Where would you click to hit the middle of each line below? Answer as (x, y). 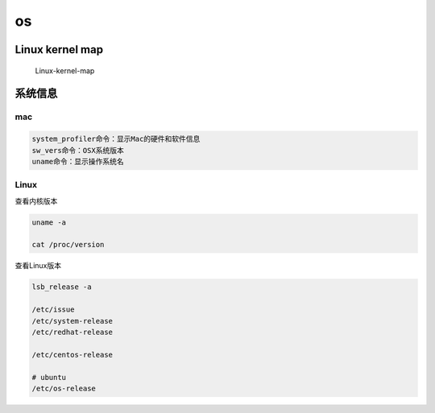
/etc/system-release (72, 321)
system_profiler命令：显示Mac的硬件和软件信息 (116, 139)
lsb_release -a (62, 287)
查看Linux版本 (38, 266)
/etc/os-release (64, 388)
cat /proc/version (68, 245)
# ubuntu (49, 377)
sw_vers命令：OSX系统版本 (78, 150)
